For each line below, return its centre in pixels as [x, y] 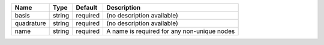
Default [87, 7]
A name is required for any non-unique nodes [171, 31]
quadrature [30, 23]
